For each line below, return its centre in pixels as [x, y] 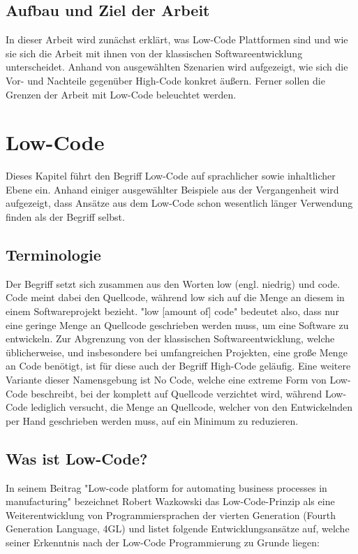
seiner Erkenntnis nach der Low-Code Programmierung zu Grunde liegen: [163, 542]
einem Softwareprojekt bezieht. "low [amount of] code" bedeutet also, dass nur [172, 311]
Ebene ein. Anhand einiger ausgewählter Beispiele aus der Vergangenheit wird [172, 189]
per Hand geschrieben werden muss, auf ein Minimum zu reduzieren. [152, 420]
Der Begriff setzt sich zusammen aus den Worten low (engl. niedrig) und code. [173, 283]
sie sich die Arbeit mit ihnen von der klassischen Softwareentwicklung [154, 53]
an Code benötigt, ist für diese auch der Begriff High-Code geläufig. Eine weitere [178, 366]
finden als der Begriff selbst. [65, 217]
